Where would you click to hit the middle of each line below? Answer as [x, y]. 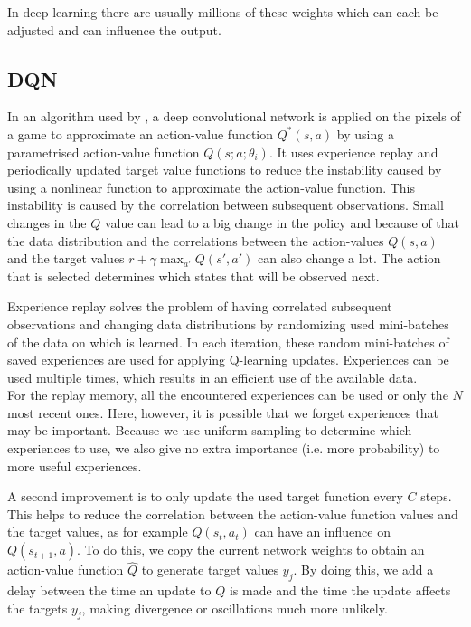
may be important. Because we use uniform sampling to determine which [210, 430]
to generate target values [210, 570]
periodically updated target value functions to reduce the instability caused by [225, 170]
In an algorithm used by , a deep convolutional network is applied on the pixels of [234, 116]
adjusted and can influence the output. [114, 29]
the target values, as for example [98, 532]
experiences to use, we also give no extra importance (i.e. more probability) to [224, 448]
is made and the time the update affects [340, 590]
